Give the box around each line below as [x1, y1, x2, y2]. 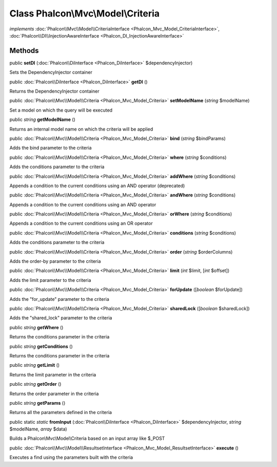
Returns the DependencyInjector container [9, 88, 100, 95]
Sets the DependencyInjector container [9, 69, 92, 76]
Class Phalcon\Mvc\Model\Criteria [9, 8, 160, 19]
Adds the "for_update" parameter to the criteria [9, 296, 110, 302]
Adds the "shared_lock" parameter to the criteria [9, 315, 112, 321]
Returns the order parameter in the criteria [9, 390, 99, 397]
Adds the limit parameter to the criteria [9, 277, 91, 283]
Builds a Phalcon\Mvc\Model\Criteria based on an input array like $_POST [9, 435, 165, 442]
